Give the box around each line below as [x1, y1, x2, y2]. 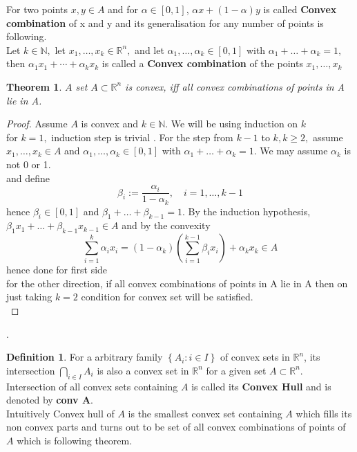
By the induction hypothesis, [188, 204, 311, 218]
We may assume [260, 143, 328, 158]
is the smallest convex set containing [128, 406, 282, 420]
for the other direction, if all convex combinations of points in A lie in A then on [6, 275, 348, 290]
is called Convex [263, 2, 337, 16]
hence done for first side [6, 262, 108, 277]
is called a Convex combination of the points [102, 56, 303, 71]
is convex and [81, 116, 139, 131]
